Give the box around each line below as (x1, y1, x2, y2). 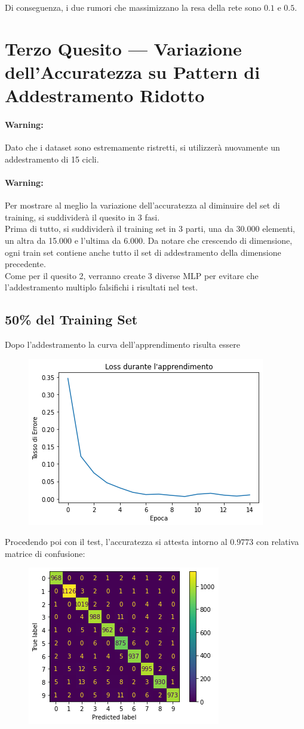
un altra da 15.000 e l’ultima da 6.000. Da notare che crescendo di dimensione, (5, 234, 293, 246)
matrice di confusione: (5, 547, 85, 559)
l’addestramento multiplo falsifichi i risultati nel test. (5, 281, 198, 293)
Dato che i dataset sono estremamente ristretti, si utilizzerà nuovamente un (5, 141, 280, 154)
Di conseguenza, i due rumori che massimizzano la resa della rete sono (5, 1, 262, 13)
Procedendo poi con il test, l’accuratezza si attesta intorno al (5, 535, 228, 548)
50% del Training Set (5, 310, 138, 329)
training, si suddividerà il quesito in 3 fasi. (5, 210, 160, 223)
